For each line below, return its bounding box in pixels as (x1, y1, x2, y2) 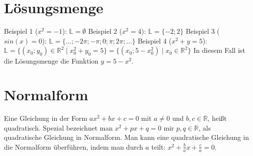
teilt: (151, 141, 166, 152)
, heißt (207, 113, 227, 123)
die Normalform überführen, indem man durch (4, 141, 143, 152)
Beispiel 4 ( (138, 35, 172, 45)
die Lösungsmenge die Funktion (4, 56, 99, 66)
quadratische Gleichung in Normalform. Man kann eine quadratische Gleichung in (4, 132, 249, 142)
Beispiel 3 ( (185, 26, 220, 36)
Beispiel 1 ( (4, 26, 38, 36)
